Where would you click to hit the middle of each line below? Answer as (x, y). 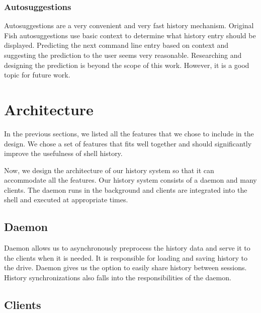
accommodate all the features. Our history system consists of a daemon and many (130, 180)
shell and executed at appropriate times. (66, 200)
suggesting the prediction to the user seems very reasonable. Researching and (123, 55)
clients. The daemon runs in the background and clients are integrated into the (126, 189)
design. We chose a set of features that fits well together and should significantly (128, 143)
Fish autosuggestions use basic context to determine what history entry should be (130, 35)
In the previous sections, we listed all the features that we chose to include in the (129, 133)
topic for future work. (37, 75)
